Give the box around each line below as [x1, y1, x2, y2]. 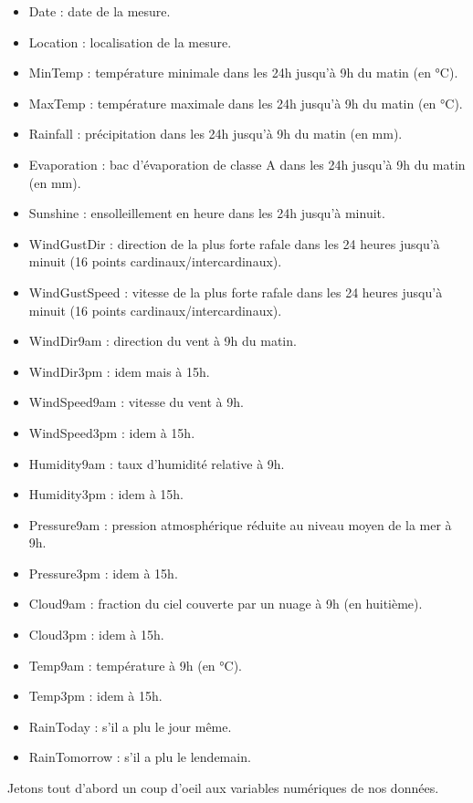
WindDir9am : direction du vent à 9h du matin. [28, 331, 297, 350]
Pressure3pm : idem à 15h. [28, 563, 178, 582]
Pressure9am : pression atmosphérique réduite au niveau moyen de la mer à [28, 515, 452, 534]
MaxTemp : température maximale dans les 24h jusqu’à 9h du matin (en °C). [28, 93, 463, 112]
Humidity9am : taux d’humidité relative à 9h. [28, 454, 285, 473]
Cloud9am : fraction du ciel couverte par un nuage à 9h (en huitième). [28, 594, 423, 613]
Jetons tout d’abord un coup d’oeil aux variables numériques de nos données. [7, 778, 439, 798]
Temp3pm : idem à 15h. [28, 686, 163, 705]
